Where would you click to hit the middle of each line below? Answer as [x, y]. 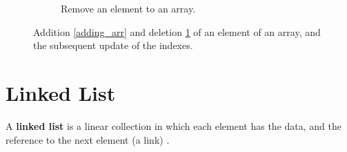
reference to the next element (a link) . [88, 139]
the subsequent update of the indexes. [113, 45]
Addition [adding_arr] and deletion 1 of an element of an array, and [177, 31]
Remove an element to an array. [128, 8]
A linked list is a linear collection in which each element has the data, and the [173, 125]
